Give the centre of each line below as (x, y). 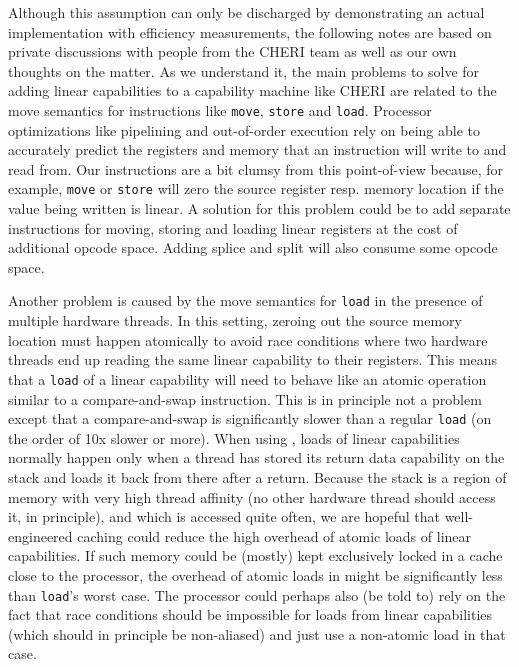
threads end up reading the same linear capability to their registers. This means (253, 359)
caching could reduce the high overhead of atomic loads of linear (274, 535)
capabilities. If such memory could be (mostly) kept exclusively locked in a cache (255, 555)
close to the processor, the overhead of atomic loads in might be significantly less (255, 574)
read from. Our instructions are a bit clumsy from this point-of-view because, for (255, 168)
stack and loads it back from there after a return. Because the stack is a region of (257, 476)
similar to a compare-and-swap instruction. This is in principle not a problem (245, 398)
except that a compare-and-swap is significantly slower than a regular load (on (250, 418)
